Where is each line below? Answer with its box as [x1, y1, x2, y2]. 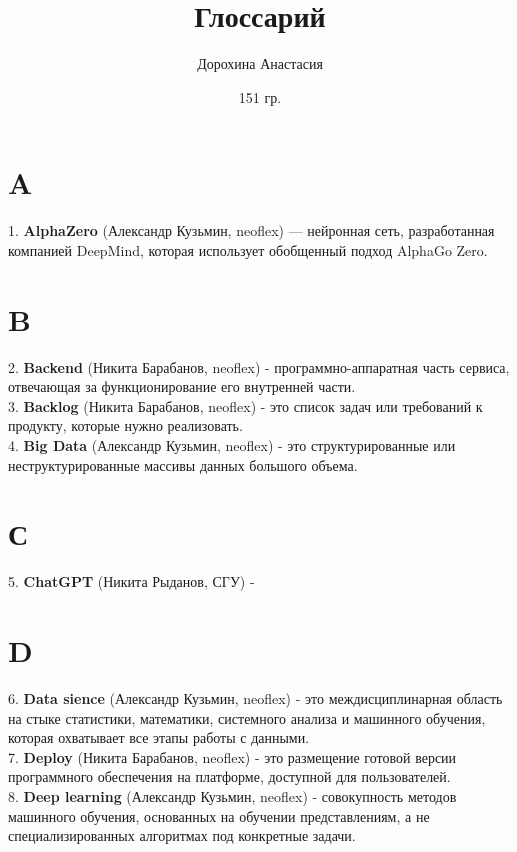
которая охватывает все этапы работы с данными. [8, 727, 310, 748]
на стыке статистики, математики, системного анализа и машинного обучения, [8, 707, 486, 728]
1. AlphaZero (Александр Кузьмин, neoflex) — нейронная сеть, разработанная [8, 220, 495, 241]
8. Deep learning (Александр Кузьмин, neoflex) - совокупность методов [8, 785, 457, 806]
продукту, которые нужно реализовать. [8, 415, 243, 436]
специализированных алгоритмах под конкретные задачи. [8, 825, 356, 846]
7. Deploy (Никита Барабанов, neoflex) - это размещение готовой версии [8, 746, 457, 767]
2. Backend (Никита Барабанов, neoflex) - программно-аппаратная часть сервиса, [8, 356, 510, 377]
